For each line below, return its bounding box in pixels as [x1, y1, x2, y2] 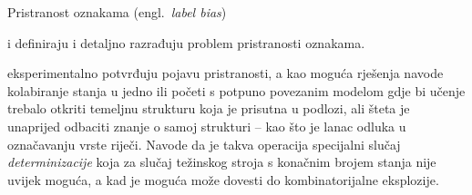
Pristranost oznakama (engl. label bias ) [7, 3, 227, 21]
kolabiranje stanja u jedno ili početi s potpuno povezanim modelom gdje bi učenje [7, 81, 466, 100]
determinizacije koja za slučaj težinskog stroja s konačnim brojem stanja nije [7, 152, 436, 171]
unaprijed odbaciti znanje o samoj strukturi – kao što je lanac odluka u [7, 116, 406, 135]
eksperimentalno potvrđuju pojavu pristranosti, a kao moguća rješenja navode [7, 63, 444, 83]
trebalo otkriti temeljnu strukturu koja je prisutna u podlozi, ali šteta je [7, 99, 410, 118]
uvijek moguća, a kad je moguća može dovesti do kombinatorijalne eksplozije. [7, 170, 439, 189]
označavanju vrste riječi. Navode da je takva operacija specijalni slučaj [7, 134, 401, 153]
